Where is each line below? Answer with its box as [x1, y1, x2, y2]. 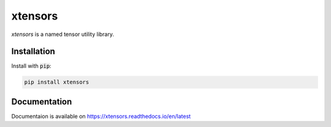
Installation [11, 46, 55, 57]
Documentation [11, 96, 72, 107]
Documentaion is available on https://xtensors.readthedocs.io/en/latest [11, 112, 191, 120]
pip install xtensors [24, 79, 89, 85]
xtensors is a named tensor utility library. [11, 31, 115, 38]
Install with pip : [11, 62, 51, 70]
